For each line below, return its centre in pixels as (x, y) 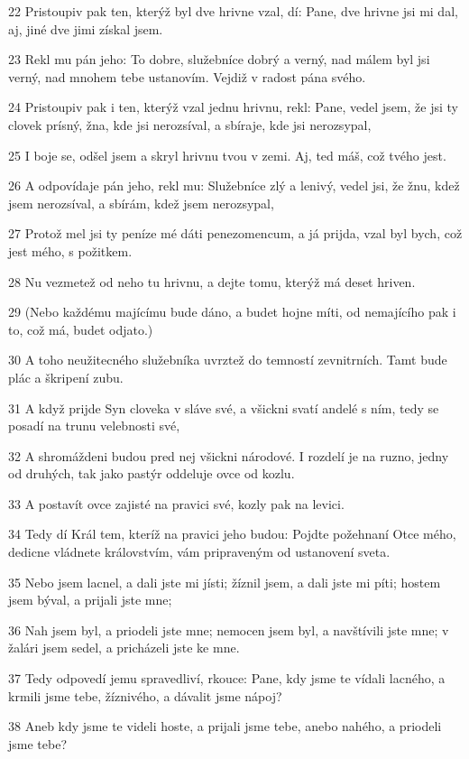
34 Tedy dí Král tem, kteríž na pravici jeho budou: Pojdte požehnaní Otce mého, (232, 534)
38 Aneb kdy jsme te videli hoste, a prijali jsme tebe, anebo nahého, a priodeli (225, 726)
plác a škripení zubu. (66, 377)
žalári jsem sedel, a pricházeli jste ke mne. (124, 648)
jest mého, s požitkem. (70, 250)
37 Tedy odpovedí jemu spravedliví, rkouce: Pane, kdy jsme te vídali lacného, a (227, 678)
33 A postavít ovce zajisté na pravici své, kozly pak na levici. (176, 503)
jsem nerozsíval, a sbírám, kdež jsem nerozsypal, (141, 203)
